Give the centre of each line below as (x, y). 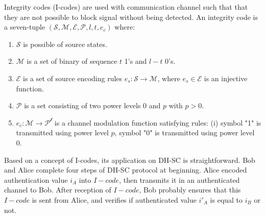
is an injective (226, 78)
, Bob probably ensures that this (190, 190)
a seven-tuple (25, 27)
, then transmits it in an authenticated (179, 179)
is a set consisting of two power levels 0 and (92, 105)
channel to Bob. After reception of (58, 190)
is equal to (226, 199)
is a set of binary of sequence (72, 61)
